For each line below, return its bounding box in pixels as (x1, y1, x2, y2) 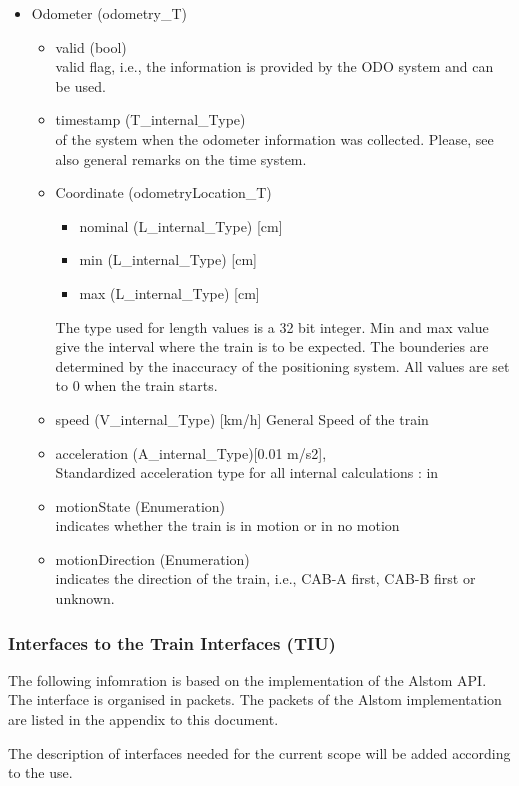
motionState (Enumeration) (55, 495, 226, 516)
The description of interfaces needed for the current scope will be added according (8, 742, 511, 763)
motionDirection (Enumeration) (55, 548, 250, 569)
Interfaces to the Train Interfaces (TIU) (8, 630, 336, 655)
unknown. (55, 588, 115, 609)
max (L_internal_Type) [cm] (79, 282, 260, 303)
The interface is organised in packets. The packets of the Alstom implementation (8, 689, 502, 710)
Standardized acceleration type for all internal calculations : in (55, 462, 439, 483)
